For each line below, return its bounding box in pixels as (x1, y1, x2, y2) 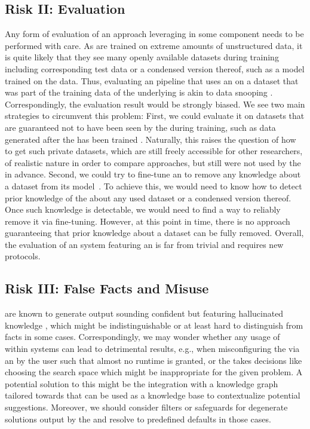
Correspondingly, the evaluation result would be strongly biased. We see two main (5, 97, 305, 110)
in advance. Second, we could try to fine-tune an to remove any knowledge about (5, 168, 301, 180)
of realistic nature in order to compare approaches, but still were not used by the (5, 156, 301, 168)
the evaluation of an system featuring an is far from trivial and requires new (5, 238, 284, 250)
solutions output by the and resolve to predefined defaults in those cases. (5, 412, 271, 425)
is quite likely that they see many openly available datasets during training (5, 51, 279, 63)
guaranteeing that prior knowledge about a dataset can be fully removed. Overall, (5, 226, 304, 239)
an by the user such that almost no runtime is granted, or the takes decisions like (5, 354, 302, 366)
